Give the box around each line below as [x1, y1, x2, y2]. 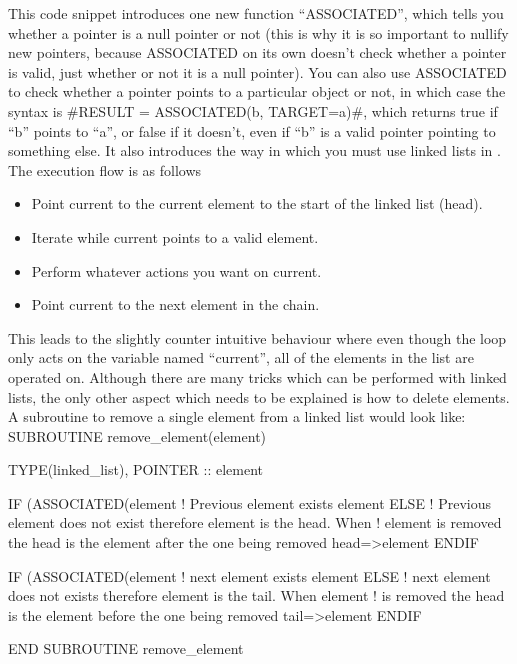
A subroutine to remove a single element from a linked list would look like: [8, 406, 466, 427]
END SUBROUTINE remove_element [8, 638, 244, 659]
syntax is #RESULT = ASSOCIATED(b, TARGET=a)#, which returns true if [8, 100, 498, 121]
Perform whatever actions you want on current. [31, 260, 322, 281]
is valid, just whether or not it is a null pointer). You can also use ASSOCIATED [8, 61, 507, 82]
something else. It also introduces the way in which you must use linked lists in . [8, 140, 501, 161]
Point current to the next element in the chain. [31, 294, 320, 315]
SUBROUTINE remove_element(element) [8, 425, 267, 446]
